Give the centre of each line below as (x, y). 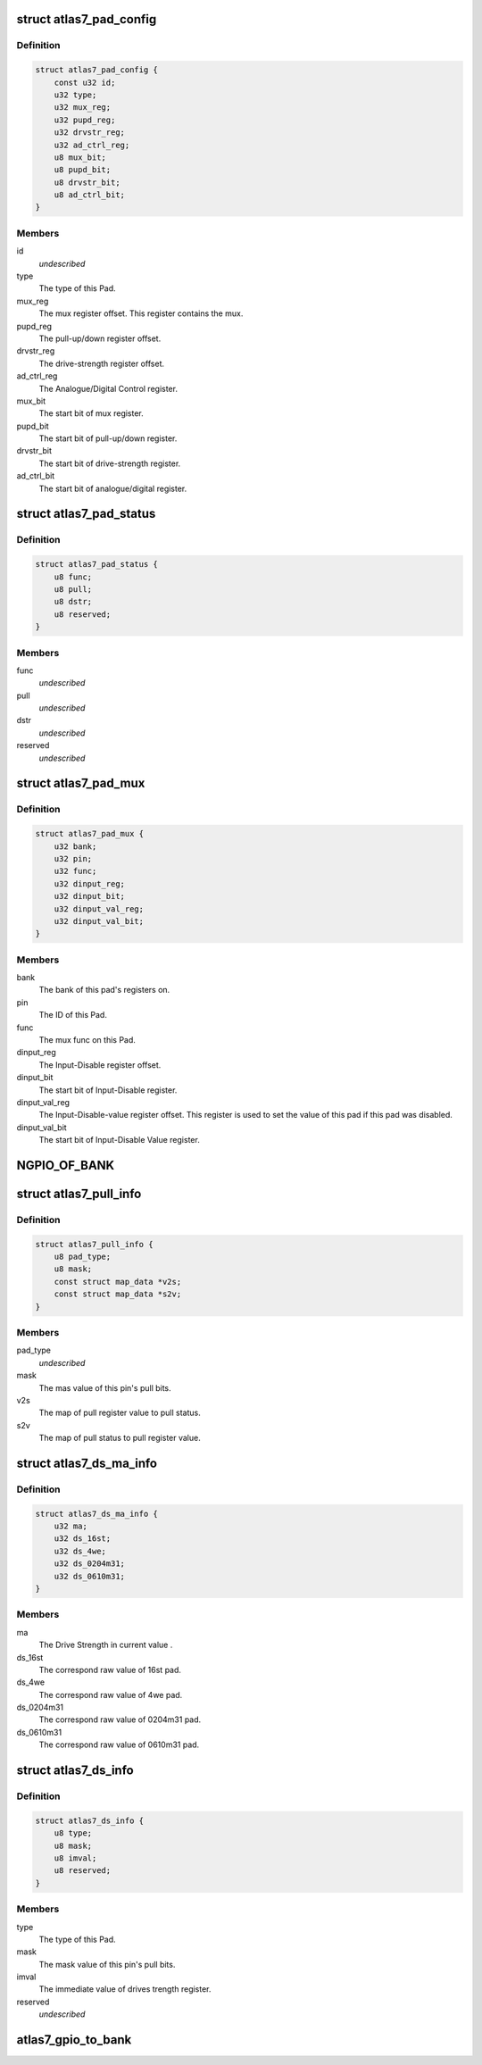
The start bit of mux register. (91, 413)
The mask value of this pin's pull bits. (107, 1964)
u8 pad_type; (83, 1257)
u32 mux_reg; (83, 108)
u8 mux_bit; (80, 157)
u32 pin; (73, 858)
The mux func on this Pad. (87, 1039)
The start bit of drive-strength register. (110, 463)
